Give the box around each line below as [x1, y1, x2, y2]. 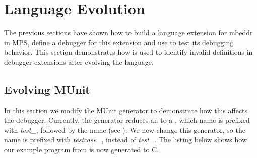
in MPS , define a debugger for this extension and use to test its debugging [4, 37, 234, 47]
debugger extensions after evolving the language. [4, 56, 154, 67]
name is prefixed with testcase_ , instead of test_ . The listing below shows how [4, 134, 247, 145]
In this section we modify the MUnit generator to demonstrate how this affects [4, 105, 248, 115]
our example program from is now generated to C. [4, 144, 159, 155]
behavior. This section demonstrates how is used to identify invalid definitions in [4, 47, 253, 57]
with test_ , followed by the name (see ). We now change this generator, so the [4, 124, 245, 135]
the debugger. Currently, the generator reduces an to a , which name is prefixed [4, 115, 250, 125]
